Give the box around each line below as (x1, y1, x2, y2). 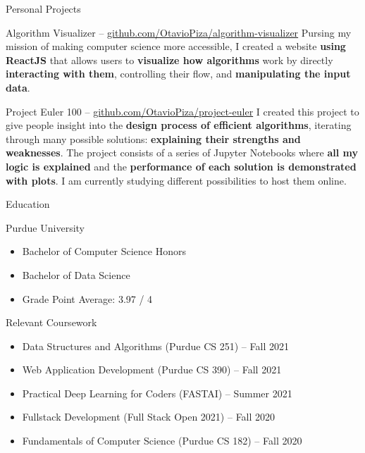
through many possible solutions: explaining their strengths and (6, 131, 301, 146)
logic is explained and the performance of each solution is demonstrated (6, 159, 357, 173)
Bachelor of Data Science (22, 267, 130, 282)
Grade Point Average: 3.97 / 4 (22, 291, 153, 306)
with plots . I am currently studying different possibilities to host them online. (6, 173, 347, 187)
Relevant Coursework (6, 315, 97, 330)
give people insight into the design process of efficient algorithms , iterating (6, 118, 352, 132)
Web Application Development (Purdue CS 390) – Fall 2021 (22, 362, 282, 377)
